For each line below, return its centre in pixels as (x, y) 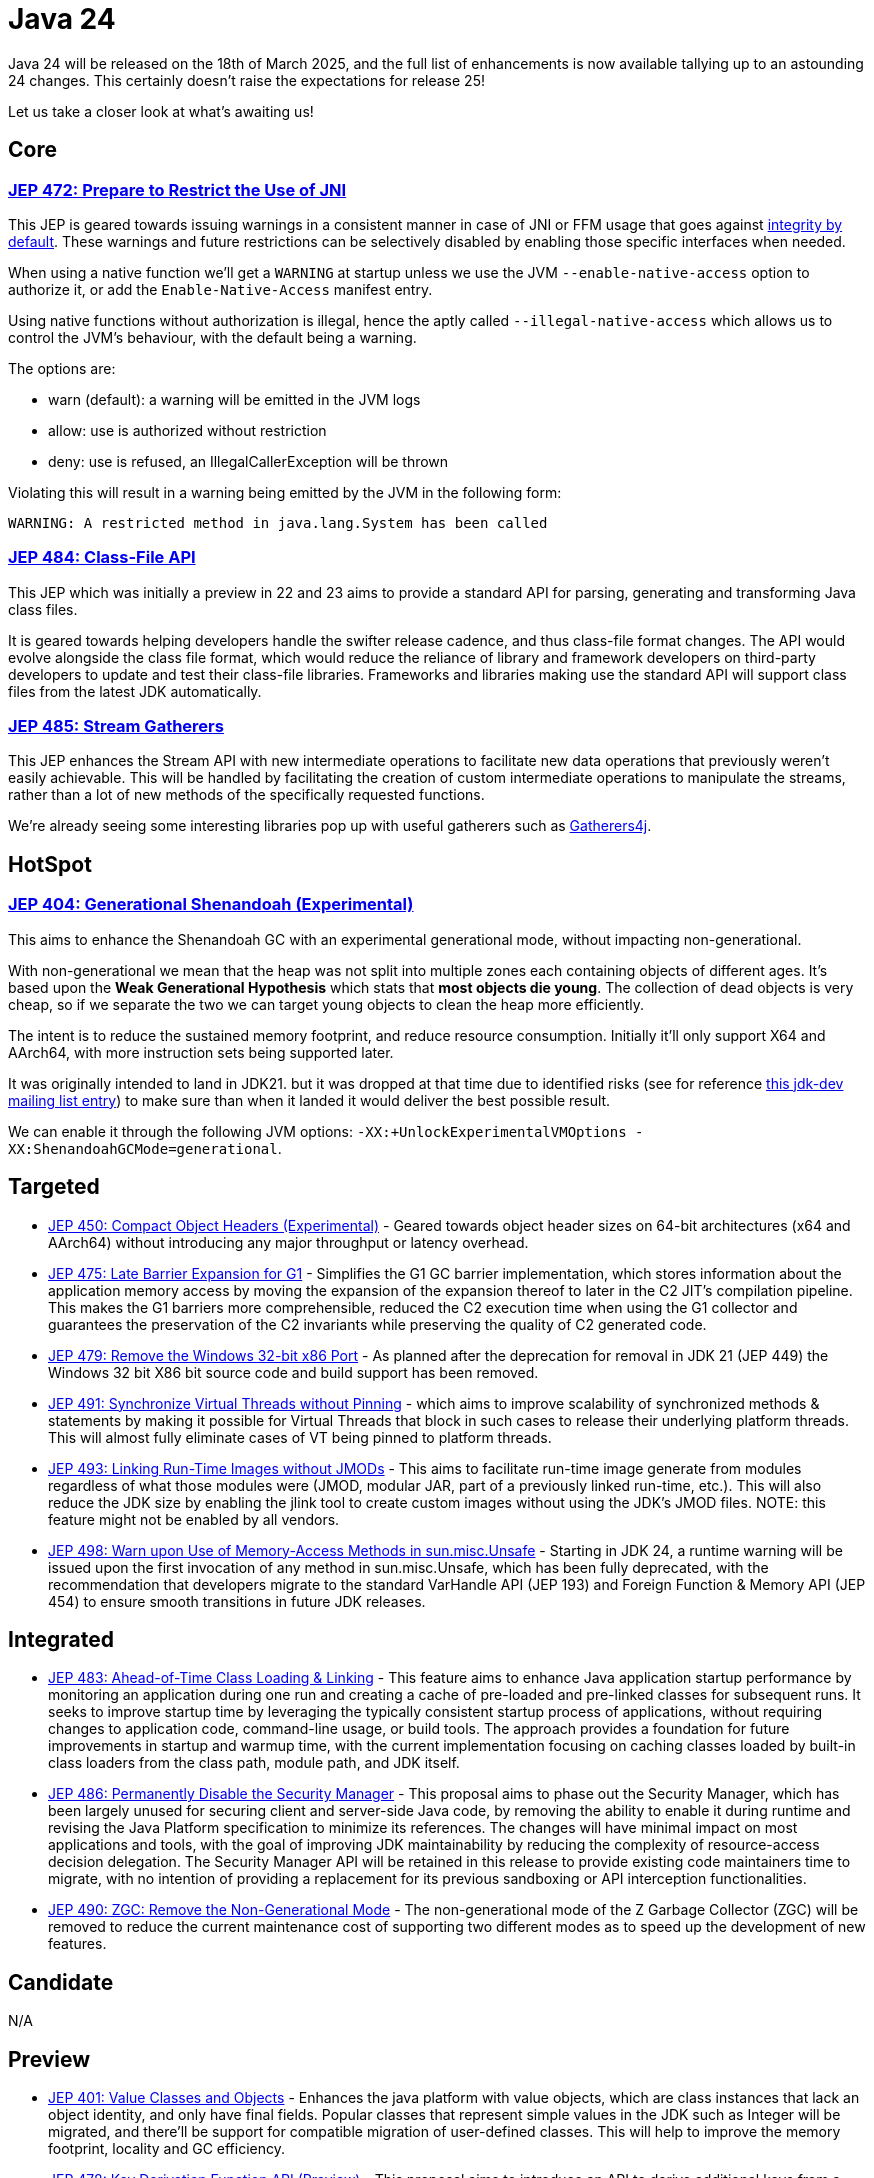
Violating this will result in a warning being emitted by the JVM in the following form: (285, 492)
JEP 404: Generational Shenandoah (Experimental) (211, 904)
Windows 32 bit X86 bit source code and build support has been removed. (293, 1372)
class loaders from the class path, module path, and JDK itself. (254, 1763)
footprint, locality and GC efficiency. (167, 2149)
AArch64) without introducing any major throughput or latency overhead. (288, 1242)
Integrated (61, 1639)
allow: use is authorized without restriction (187, 430)
